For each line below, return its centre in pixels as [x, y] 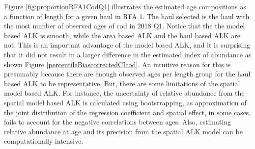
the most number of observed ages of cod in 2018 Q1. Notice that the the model [125, 26]
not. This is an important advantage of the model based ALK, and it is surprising [127, 45]
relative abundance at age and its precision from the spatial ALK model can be [123, 131]
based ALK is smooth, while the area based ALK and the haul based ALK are [122, 35]
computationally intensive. [44, 141]
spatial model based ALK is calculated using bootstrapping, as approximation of [125, 102]
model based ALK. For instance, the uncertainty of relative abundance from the [124, 93]
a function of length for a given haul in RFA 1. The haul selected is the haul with [127, 16]
